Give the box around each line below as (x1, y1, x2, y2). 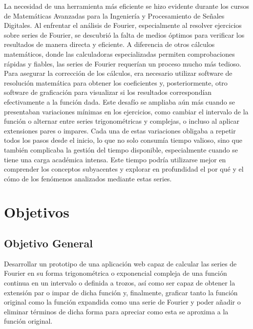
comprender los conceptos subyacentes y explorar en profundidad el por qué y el (4, 164, 244, 174)
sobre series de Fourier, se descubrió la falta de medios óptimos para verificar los (4, 29, 245, 40)
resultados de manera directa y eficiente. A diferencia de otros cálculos (4, 39, 215, 49)
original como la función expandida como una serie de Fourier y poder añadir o (4, 297, 241, 307)
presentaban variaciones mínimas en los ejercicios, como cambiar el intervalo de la (4, 106, 249, 116)
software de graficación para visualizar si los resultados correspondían (4, 87, 212, 97)
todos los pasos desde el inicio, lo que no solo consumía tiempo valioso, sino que (4, 135, 242, 145)
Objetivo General (4, 236, 93, 251)
